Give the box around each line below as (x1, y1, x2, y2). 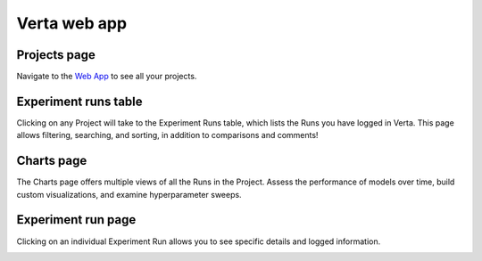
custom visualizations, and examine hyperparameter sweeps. (16, 189, 242, 200)
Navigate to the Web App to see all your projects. (16, 71, 197, 82)
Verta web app (16, 13, 128, 33)
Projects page (16, 47, 96, 62)
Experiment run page (16, 212, 137, 227)
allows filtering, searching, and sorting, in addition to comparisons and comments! (16, 130, 319, 141)
